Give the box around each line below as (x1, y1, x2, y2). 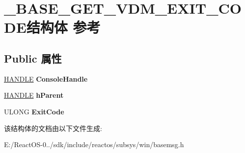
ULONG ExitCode (4, 106, 64, 116)
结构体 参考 (26, 17, 101, 37)
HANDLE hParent (4, 90, 64, 100)
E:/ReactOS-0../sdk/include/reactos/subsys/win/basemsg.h (4, 139, 184, 150)
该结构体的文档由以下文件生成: (4, 123, 102, 133)
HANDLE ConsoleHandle (4, 73, 88, 84)
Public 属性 (4, 50, 62, 66)
